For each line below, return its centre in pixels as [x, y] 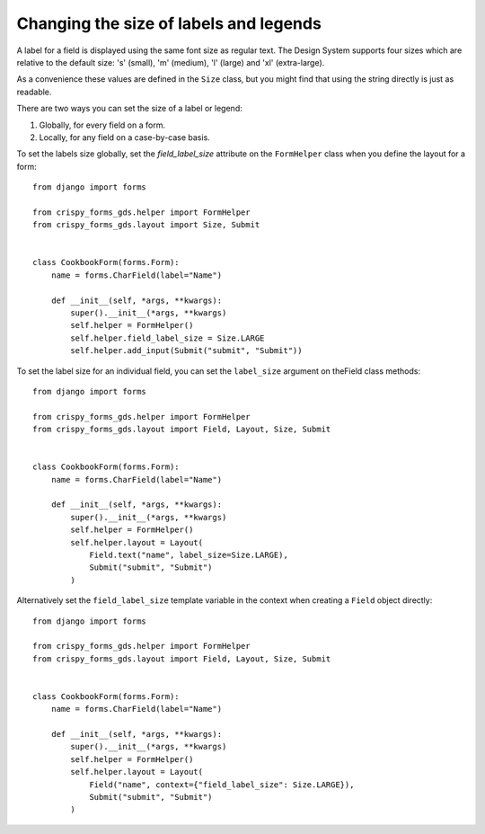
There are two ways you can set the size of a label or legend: [129, 109]
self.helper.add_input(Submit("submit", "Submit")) [186, 351]
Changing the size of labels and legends [169, 23]
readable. [34, 92]
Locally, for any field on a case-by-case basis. [124, 137]
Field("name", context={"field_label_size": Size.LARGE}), [222, 785]
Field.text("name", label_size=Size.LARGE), [189, 555]
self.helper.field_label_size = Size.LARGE [168, 338]
